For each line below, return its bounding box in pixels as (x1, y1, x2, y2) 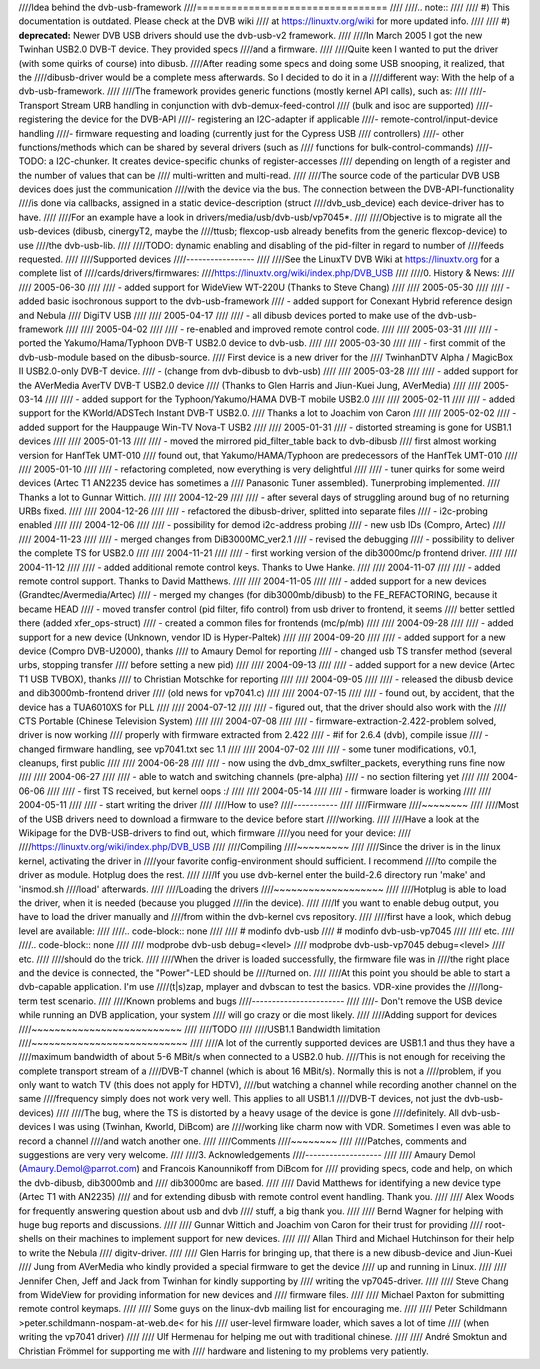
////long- (468, 981, 504, 993)
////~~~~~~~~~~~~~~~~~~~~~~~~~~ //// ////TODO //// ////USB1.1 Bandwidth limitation (18, 1023, 381, 1035)
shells (18, 1233, 44, 1245)
